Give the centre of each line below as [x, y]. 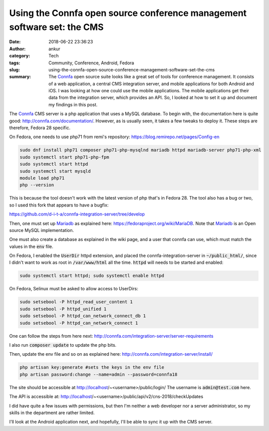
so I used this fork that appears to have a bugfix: [59, 205]
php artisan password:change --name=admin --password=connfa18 [99, 374]
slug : [14, 69]
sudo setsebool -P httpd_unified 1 [63, 309]
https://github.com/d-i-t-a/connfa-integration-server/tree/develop [77, 214]
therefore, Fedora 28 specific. [40, 128]
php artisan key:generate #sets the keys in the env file [92, 367]
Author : [17, 49]
